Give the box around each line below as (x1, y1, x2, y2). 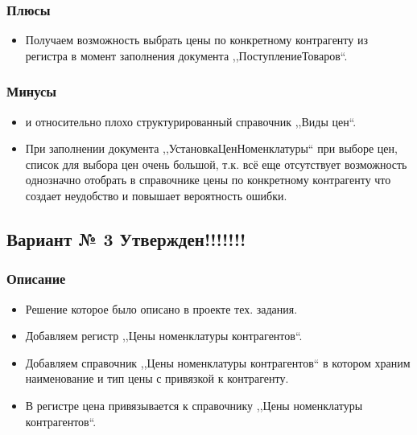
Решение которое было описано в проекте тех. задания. (25, 300, 298, 317)
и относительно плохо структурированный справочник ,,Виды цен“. (25, 113, 357, 129)
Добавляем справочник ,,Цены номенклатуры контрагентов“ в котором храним (25, 354, 411, 371)
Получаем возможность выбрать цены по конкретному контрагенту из (25, 31, 368, 48)
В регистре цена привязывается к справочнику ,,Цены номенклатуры (25, 396, 363, 413)
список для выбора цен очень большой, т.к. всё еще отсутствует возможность (25, 155, 407, 172)
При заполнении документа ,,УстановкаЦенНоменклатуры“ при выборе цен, (25, 140, 398, 157)
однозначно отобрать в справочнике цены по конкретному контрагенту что (25, 171, 391, 188)
